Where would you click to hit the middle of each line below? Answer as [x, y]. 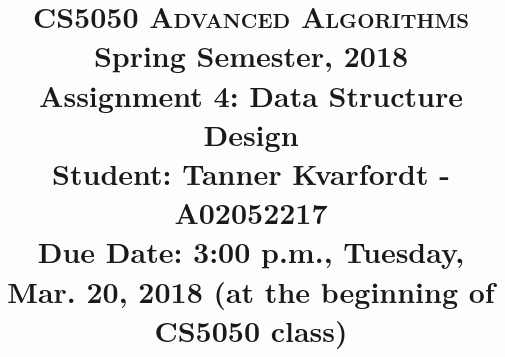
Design [251, 133]
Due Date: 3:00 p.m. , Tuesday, [251, 251]
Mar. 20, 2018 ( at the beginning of [251, 290]
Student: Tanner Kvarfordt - [251, 172]
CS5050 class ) [251, 329]
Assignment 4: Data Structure [251, 94]
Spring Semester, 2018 [251, 55]
